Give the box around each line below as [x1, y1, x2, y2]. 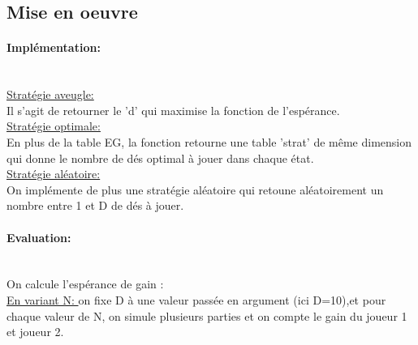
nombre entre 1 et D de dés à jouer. [6, 197, 184, 214]
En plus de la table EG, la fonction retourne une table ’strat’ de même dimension [6, 133, 412, 150]
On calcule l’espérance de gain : [6, 275, 164, 292]
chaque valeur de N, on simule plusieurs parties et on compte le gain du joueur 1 [6, 307, 407, 324]
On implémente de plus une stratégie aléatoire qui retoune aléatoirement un [6, 181, 384, 198]
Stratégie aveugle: [6, 86, 94, 103]
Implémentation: [6, 39, 101, 56]
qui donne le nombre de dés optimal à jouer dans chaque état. [6, 149, 314, 166]
